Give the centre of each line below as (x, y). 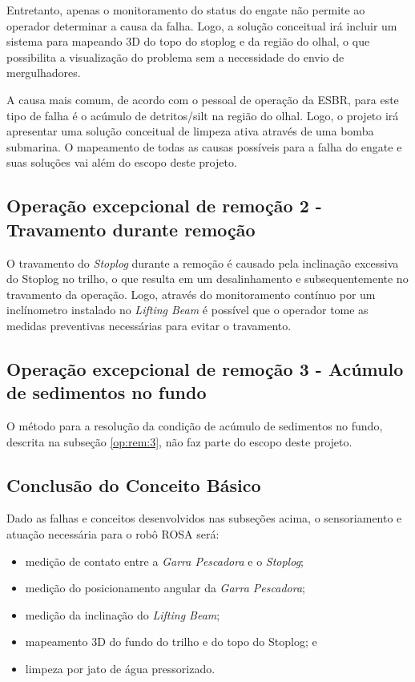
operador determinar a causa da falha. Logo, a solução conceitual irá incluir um (202, 25)
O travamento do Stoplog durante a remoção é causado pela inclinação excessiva (203, 262)
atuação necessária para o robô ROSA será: (113, 534)
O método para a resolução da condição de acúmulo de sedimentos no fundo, (195, 426)
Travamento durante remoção (131, 229)
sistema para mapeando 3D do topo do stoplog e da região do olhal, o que (188, 41)
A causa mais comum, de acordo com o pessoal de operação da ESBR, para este (203, 99)
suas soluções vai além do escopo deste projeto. (122, 162)
